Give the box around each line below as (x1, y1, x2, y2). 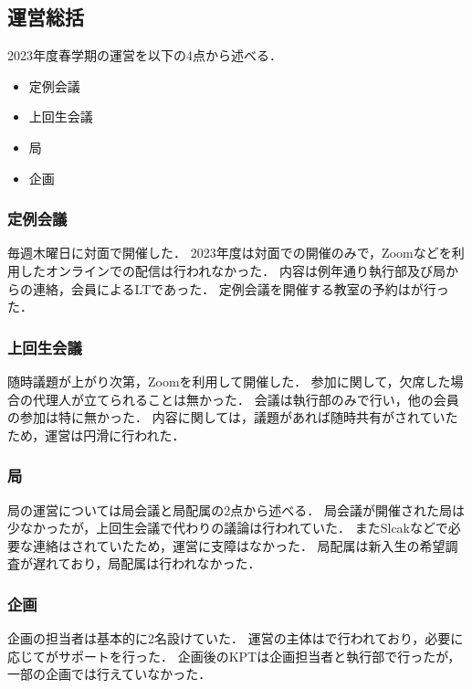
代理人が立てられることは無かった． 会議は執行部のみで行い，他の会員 (32, 389, 459, 408)
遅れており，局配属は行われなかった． (32, 554, 261, 573)
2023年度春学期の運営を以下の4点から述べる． (7, 46, 282, 65)
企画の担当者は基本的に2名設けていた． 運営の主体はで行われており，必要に (7, 629, 464, 648)
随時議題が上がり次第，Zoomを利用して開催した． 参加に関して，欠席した (7, 371, 451, 390)
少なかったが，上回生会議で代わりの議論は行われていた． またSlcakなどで (7, 518, 448, 537)
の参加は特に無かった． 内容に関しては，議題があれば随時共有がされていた (7, 408, 458, 427)
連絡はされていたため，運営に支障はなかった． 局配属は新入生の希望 (32, 535, 446, 555)
